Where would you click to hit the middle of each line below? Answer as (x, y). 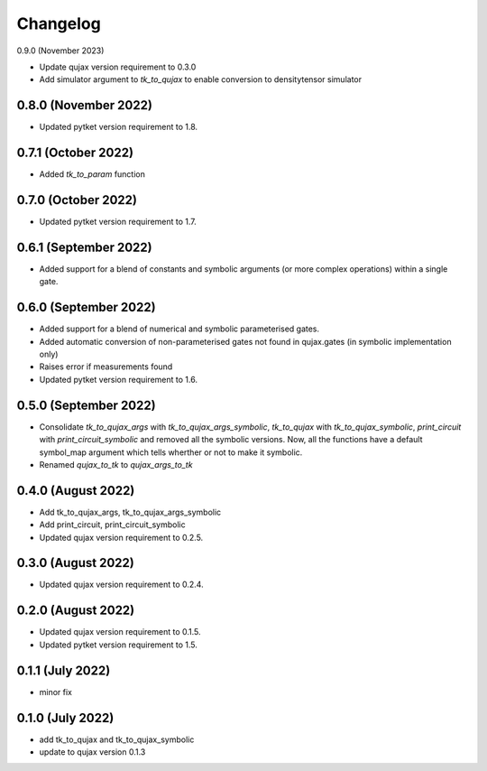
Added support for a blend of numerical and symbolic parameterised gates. (179, 329)
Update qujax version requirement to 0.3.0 (118, 67)
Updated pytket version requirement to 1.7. (118, 222)
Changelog (59, 23)
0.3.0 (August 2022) (75, 563)
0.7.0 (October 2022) (77, 200)
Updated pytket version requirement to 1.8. (119, 127)
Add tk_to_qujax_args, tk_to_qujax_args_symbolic (130, 512)
